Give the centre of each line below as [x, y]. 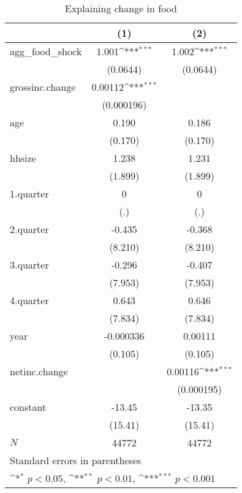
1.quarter [29, 193]
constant [28, 407]
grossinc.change [43, 87]
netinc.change [39, 371]
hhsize [23, 158]
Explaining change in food [121, 8]
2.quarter [29, 229]
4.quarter [29, 300]
